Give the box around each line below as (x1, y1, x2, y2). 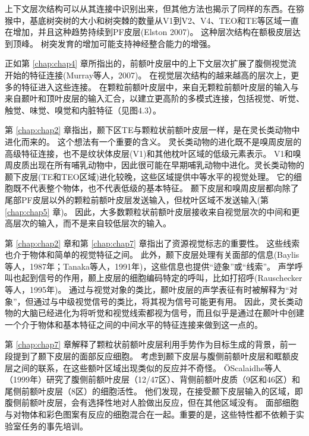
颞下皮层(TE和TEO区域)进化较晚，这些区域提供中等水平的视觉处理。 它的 (5, 170, 294, 182)
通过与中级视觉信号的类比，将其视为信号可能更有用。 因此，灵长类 (33, 295, 295, 307)
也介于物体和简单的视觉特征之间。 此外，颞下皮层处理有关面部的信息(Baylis (5, 248, 299, 261)
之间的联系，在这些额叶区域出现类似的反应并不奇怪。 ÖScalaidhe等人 (12, 361, 282, 374)
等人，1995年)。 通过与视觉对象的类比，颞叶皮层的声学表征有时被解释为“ (5, 283, 289, 296)
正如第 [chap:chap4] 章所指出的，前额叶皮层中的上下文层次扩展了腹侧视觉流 (5, 57, 297, 69)
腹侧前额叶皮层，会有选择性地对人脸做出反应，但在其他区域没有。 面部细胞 (5, 396, 299, 409)
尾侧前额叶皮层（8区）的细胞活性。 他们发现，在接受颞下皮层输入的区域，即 (5, 384, 303, 397)
